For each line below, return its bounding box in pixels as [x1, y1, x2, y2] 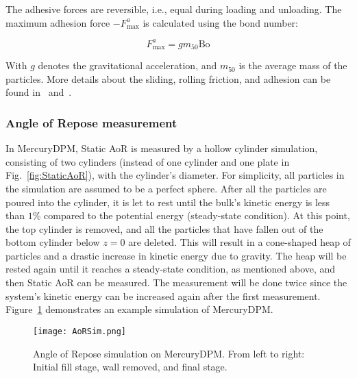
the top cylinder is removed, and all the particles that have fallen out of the [5, 221, 323, 236]
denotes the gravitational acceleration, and [38, 58, 217, 73]
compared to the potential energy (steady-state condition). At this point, [44, 208, 350, 223]
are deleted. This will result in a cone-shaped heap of [128, 235, 351, 249]
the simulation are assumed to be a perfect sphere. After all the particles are [5, 181, 327, 195]
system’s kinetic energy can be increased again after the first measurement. [5, 288, 321, 303]
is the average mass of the [238, 58, 347, 73]
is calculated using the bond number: [143, 15, 298, 29]
